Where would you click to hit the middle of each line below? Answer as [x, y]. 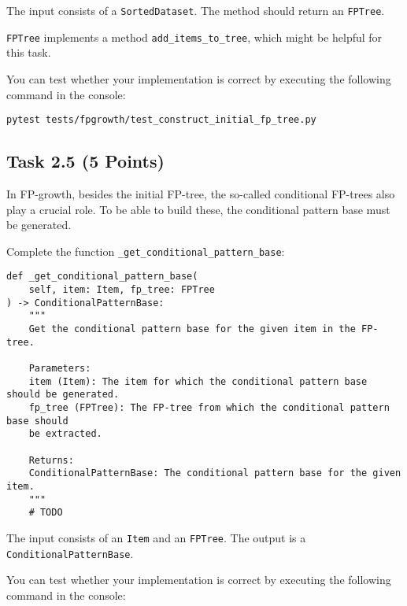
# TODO [46, 513]
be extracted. [65, 434]
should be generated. [63, 395]
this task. [29, 52]
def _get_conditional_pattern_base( [102, 277]
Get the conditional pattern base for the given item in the [192, 329]
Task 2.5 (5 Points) [85, 161]
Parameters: [60, 368]
